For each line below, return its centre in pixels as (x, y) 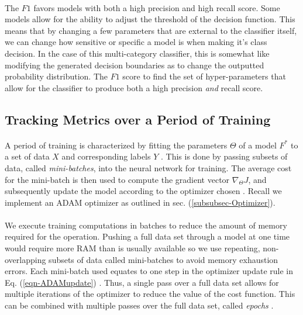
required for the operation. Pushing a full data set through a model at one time (147, 236)
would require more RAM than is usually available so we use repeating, (132, 248)
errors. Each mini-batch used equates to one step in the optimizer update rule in (149, 271)
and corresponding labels (106, 156)
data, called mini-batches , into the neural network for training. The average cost (148, 167)
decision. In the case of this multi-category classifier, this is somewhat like (137, 53)
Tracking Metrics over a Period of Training (138, 119)
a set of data (27, 156)
